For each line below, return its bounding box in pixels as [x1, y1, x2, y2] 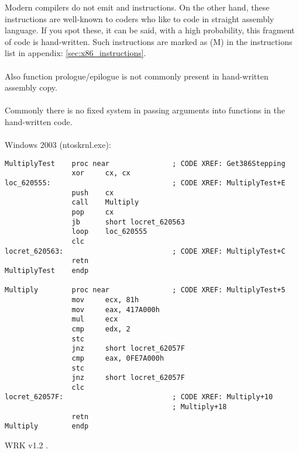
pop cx [71, 208, 114, 216]
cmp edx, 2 [71, 324, 130, 333]
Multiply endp [5, 422, 89, 431]
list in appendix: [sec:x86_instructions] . [5, 47, 146, 59]
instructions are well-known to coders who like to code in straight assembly [5, 12, 274, 25]
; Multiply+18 [172, 403, 227, 411]
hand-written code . [5, 115, 73, 127]
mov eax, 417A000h [71, 305, 160, 314]
